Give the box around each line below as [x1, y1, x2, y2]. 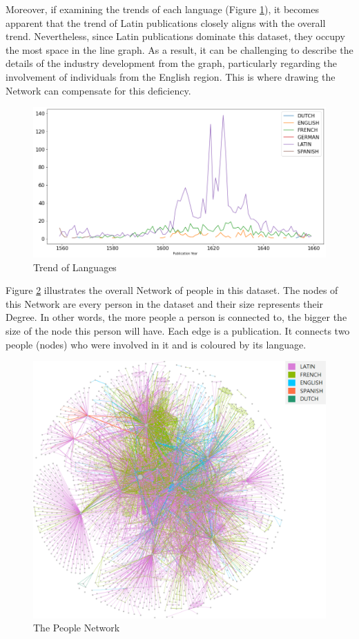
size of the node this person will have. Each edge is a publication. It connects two [6, 323, 350, 337]
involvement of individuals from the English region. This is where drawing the [6, 69, 336, 83]
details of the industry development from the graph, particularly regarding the [6, 56, 337, 70]
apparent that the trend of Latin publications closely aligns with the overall [6, 15, 326, 30]
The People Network [33, 620, 120, 635]
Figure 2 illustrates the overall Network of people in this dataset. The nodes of [6, 283, 338, 297]
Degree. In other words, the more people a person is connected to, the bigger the [6, 310, 347, 324]
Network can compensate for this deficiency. [6, 83, 191, 97]
